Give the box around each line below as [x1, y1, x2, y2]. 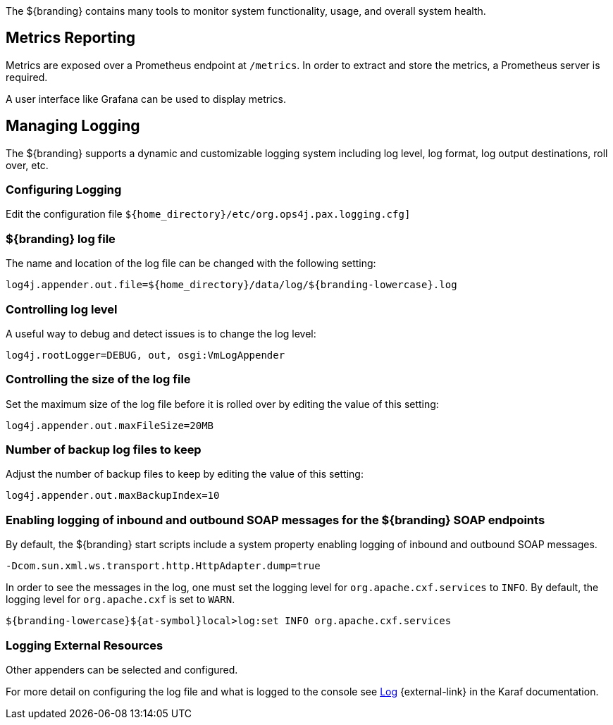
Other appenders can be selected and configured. [6, 663, 238, 676]
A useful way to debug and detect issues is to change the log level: [6, 327, 316, 340]
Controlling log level [6, 302, 118, 316]
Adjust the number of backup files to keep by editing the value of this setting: [6, 468, 364, 481]
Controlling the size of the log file [6, 372, 191, 387]
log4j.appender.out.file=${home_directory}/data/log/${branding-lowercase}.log [6, 279, 457, 291]
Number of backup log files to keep [6, 442, 202, 457]
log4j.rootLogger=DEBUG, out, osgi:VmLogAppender [6, 349, 285, 361]
